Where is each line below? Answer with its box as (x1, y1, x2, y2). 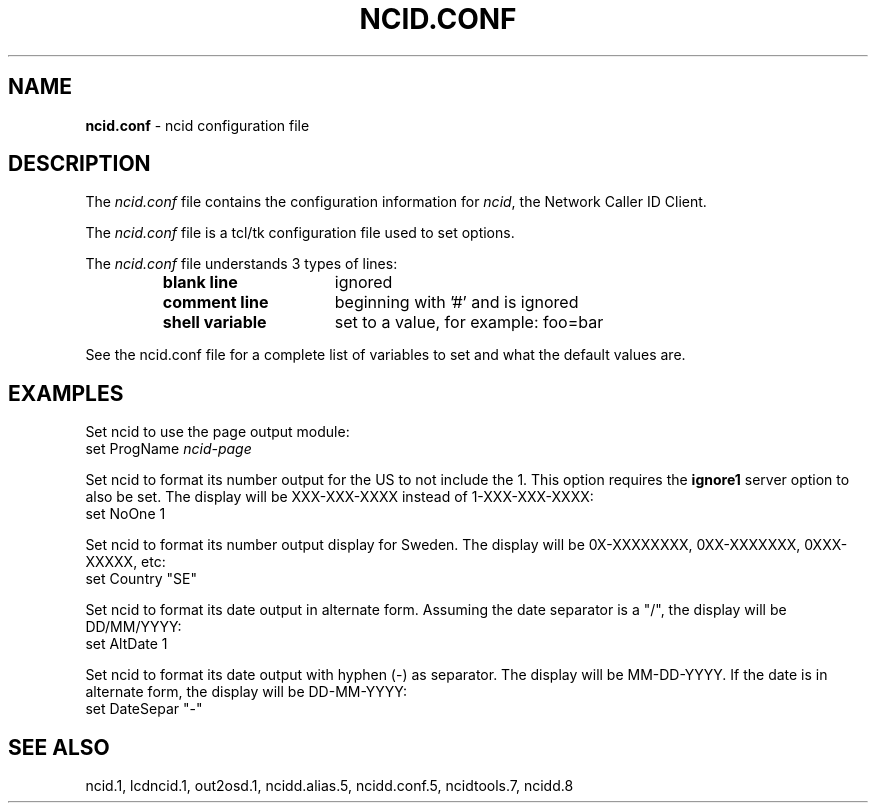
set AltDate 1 (85, 635, 168, 653)
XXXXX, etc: (85, 553, 166, 571)
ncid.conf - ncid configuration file (85, 116, 310, 134)
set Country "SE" (85, 570, 197, 588)
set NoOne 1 (85, 505, 166, 523)
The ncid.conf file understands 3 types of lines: (85, 255, 398, 273)
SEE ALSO (8, 734, 110, 760)
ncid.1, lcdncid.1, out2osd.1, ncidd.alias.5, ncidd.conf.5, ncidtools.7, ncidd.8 (85, 777, 574, 795)
